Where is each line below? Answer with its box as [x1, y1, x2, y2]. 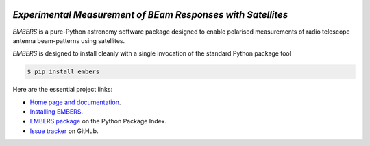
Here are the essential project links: [12, 86, 113, 94]
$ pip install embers [27, 68, 100, 75]
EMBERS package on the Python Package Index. [29, 117, 167, 125]
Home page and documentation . [29, 98, 121, 106]
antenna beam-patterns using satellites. [12, 36, 125, 45]
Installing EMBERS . [29, 108, 84, 116]
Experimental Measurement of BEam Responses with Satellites [12, 9, 288, 21]
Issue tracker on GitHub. [29, 127, 99, 135]
